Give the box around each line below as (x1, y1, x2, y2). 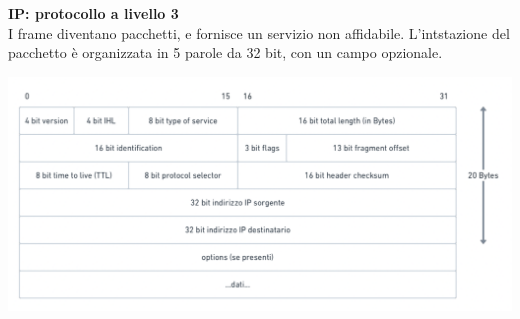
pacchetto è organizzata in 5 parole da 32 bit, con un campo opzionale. (8, 42, 443, 63)
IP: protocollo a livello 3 (8, 3, 179, 23)
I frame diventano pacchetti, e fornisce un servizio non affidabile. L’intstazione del (8, 22, 510, 43)
